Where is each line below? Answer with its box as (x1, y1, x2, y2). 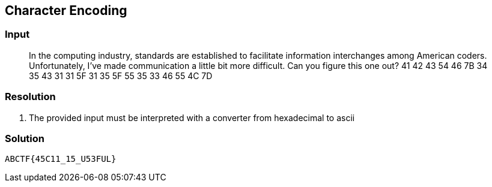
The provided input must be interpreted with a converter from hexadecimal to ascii (29, 112, 355, 123)
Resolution (5, 91, 56, 103)
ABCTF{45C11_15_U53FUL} (5, 154, 117, 164)
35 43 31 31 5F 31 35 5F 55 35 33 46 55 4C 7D (29, 70, 213, 81)
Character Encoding (5, 3, 127, 18)
